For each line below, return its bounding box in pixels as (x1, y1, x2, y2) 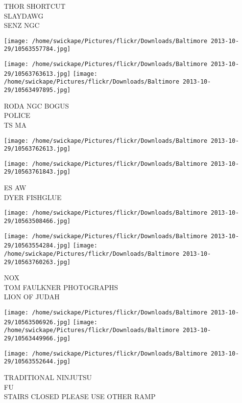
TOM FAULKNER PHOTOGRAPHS (4, 282, 118, 292)
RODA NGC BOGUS (4, 100, 69, 111)
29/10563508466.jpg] (4, 217, 71, 224)
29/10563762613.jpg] (4, 145, 71, 153)
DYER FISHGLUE (4, 192, 62, 202)
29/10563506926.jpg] (4, 318, 71, 326)
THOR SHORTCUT (4, 1, 66, 11)
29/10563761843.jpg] (4, 168, 71, 176)
